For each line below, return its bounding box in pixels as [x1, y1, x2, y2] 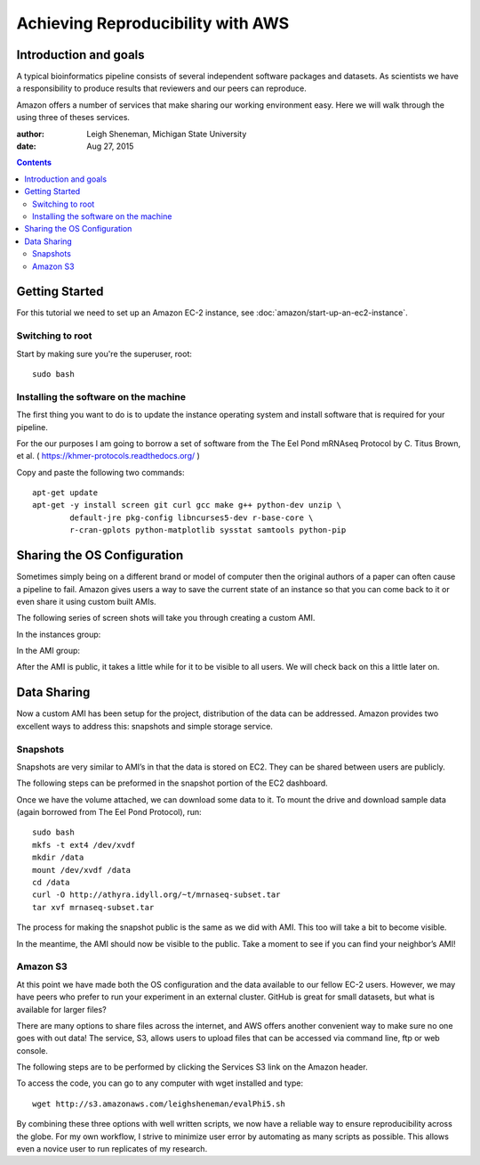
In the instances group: [16, 629, 101, 640]
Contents [16, 157, 52, 168]
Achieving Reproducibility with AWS [16, 13, 290, 33]
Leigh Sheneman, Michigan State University [86, 128, 247, 139]
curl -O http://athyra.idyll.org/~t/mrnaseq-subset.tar [32, 890, 281, 900]
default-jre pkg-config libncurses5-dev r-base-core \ [69, 512, 314, 523]
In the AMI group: [16, 646, 80, 656]
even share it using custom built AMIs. [16, 596, 156, 607]
